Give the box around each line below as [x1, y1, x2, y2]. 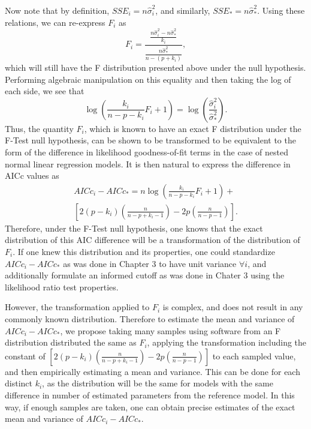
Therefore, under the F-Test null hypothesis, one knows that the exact [5, 221, 263, 234]
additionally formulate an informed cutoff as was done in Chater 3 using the [5, 269, 285, 281]
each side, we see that [5, 85, 84, 97]
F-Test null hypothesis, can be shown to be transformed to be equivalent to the [5, 134, 296, 146]
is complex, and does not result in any [162, 301, 303, 313]
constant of [5, 349, 46, 362]
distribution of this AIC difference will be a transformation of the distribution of [5, 233, 300, 246]
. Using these [257, 4, 305, 16]
